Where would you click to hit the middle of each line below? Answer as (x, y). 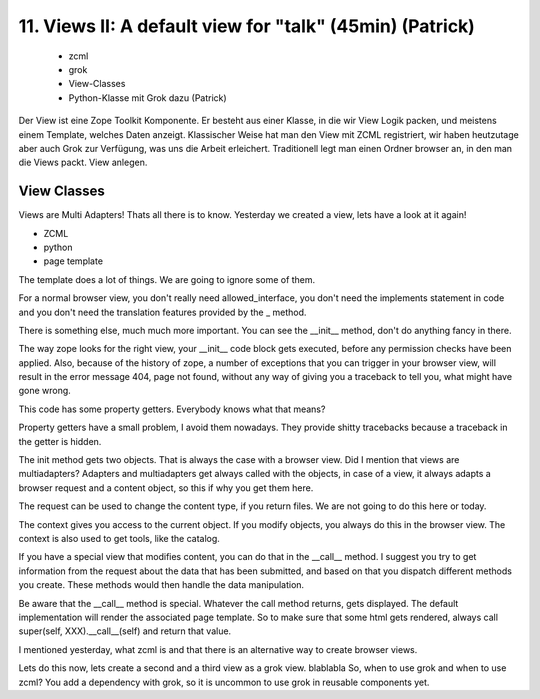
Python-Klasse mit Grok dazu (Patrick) (147, 97)
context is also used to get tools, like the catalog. (119, 538)
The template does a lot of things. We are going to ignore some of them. (167, 279)
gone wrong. (45, 391)
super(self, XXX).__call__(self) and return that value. (125, 631)
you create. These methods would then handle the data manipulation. (161, 585)
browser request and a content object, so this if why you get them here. (166, 487)
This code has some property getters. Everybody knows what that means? (172, 409)
